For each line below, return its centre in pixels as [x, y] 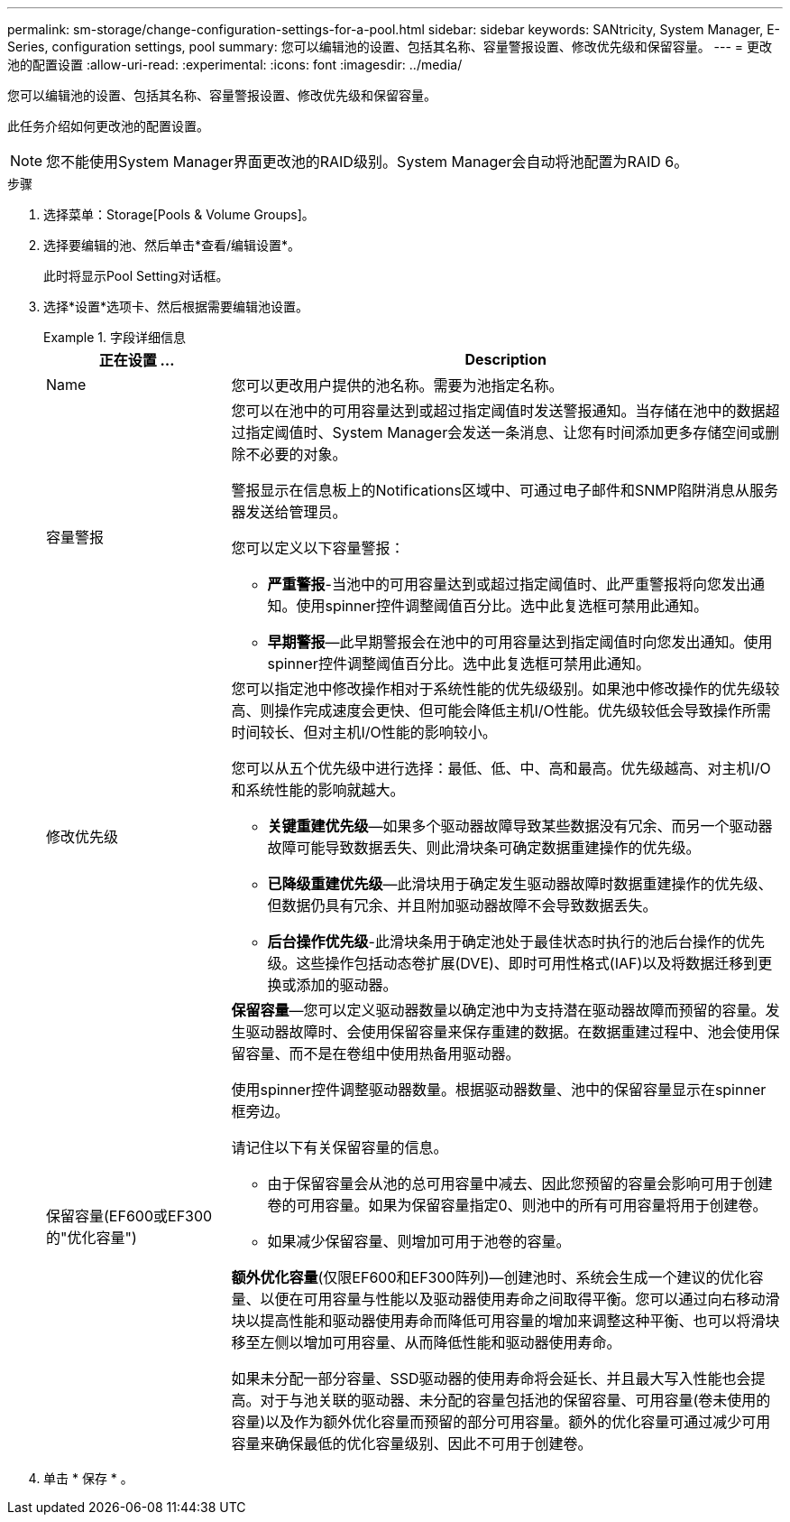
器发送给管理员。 [289, 512]
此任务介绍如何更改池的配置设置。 [108, 126]
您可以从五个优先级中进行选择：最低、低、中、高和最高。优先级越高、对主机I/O [501, 768]
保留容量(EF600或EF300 [129, 1216]
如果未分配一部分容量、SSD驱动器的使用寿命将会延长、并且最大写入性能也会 [491, 1378]
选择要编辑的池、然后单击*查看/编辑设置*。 [172, 245]
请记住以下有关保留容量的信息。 [340, 1147]
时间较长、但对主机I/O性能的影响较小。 [364, 732]
